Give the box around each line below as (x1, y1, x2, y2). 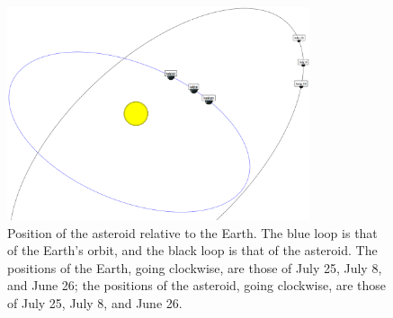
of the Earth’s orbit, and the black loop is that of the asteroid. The (7, 241, 378, 260)
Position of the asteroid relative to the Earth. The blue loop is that (7, 223, 378, 242)
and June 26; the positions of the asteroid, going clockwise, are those (7, 276, 387, 295)
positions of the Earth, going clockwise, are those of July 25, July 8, (7, 258, 382, 277)
